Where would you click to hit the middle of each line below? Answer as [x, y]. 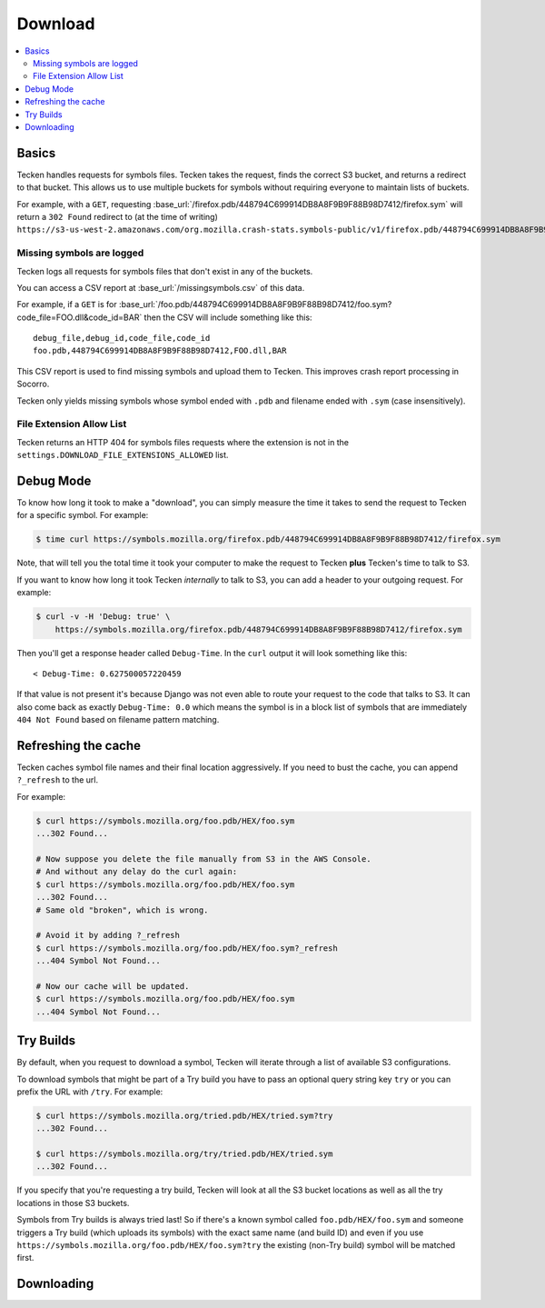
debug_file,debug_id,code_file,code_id [122, 338]
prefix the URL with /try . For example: [90, 1092]
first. [25, 1258]
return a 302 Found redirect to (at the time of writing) [117, 216]
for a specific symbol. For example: [83, 515]
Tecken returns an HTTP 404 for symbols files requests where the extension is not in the [183, 442]
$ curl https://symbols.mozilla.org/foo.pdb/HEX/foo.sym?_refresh [187, 948]
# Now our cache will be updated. [113, 986]
